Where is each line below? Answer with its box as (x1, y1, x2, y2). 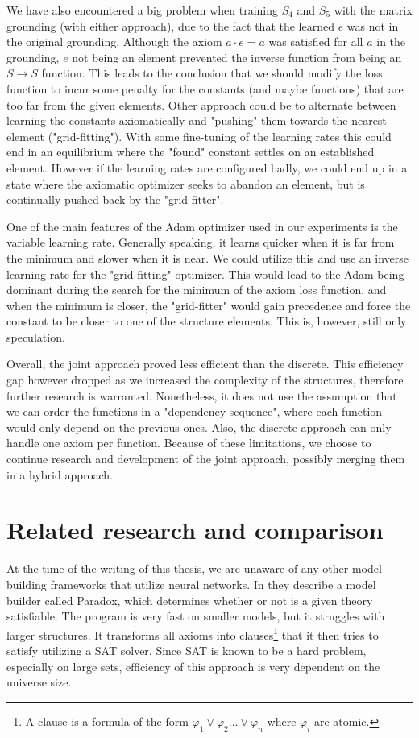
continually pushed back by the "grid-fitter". (6, 191, 224, 208)
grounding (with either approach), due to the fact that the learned (6, 17, 334, 34)
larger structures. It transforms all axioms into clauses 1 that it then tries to (6, 624, 379, 643)
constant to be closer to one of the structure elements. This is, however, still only (6, 313, 407, 330)
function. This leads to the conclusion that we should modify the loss (41, 64, 383, 81)
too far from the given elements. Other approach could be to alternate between (6, 96, 396, 113)
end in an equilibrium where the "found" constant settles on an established (6, 143, 375, 160)
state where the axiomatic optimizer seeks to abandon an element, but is (6, 175, 365, 192)
